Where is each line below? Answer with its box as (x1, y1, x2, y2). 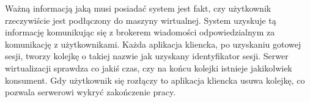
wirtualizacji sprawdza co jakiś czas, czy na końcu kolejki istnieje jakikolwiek (5, 61, 292, 74)
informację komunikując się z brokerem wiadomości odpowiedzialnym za (5, 26, 275, 38)
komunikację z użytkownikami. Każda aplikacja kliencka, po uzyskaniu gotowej (5, 37, 301, 50)
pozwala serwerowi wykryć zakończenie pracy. (5, 86, 176, 98)
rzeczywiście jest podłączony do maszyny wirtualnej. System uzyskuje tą (5, 13, 276, 26)
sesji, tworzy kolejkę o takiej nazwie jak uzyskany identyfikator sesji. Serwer (5, 49, 289, 62)
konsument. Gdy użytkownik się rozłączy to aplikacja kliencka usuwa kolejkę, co (5, 73, 305, 86)
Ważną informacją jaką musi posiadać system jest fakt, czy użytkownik (5, 2, 271, 14)
